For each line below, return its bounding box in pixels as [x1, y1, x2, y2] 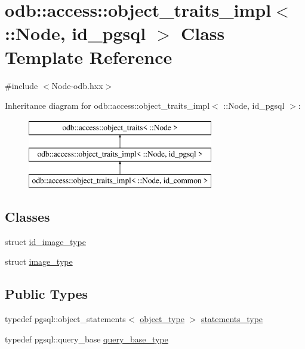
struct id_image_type [5, 235, 86, 247]
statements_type [201, 313, 263, 325]
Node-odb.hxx [51, 79, 103, 91]
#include [5, 79, 38, 91]
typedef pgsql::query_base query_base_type [5, 332, 168, 345]
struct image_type [5, 255, 73, 268]
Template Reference [5, 44, 172, 69]
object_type [140, 313, 184, 325]
